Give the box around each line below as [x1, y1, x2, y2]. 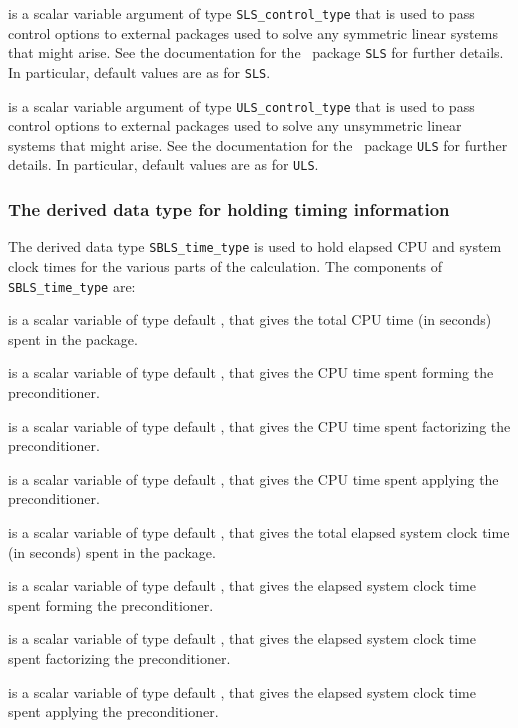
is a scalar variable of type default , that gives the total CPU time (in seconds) [8, 309, 492, 330]
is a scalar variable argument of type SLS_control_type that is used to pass [8, 3, 475, 23]
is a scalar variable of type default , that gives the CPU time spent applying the [8, 468, 499, 489]
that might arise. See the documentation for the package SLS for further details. [8, 42, 504, 63]
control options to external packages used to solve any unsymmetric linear [8, 115, 462, 136]
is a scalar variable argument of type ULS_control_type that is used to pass [8, 95, 475, 116]
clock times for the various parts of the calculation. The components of [8, 256, 443, 276]
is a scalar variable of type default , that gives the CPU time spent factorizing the [8, 415, 511, 436]
